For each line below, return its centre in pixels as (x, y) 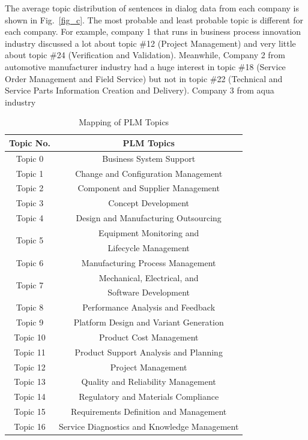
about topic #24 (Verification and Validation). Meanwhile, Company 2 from (145, 55)
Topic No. (30, 142)
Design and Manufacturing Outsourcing (149, 218)
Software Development (149, 292)
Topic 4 (30, 218)
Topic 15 (30, 412)
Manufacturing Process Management (149, 262)
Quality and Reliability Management (149, 382)
